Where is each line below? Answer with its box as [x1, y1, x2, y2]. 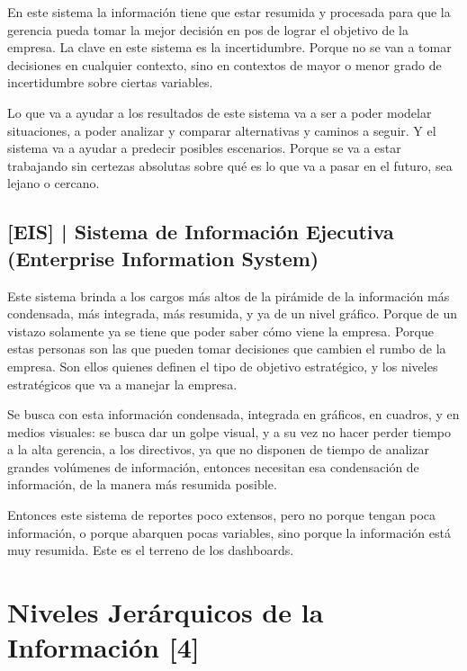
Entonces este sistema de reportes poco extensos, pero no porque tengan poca [7, 505, 436, 524]
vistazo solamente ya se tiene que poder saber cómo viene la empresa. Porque [7, 321, 434, 340]
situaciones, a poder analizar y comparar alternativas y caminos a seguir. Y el [7, 121, 436, 139]
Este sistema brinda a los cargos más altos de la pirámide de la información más [7, 286, 450, 305]
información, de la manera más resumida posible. [7, 475, 277, 494]
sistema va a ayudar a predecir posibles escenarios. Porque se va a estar [7, 139, 401, 157]
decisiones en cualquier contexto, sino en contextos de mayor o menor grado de [7, 55, 442, 74]
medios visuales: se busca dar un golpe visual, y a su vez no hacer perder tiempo [7, 422, 451, 441]
